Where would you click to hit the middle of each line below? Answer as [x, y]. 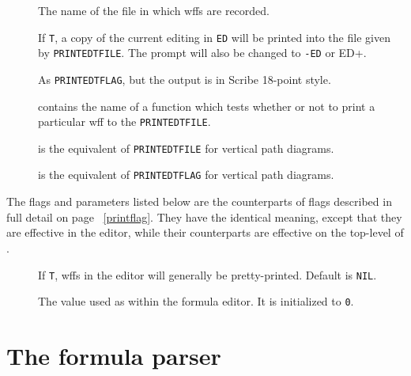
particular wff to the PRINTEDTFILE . [124, 122]
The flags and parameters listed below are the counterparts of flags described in [199, 201]
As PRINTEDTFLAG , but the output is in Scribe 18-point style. [185, 79]
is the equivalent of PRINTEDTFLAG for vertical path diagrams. [186, 175]
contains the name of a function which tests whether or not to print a [207, 106]
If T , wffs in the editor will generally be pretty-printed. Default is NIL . [207, 274]
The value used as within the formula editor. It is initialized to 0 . [196, 301]
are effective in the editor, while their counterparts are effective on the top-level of [205, 232]
